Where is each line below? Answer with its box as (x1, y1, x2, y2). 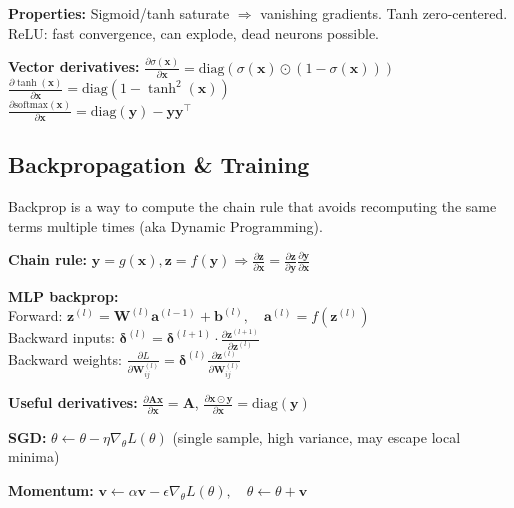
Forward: (8, 305, 63, 326)
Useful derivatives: (8, 392, 138, 413)
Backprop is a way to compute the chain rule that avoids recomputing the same (8, 196, 497, 217)
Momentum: (8, 479, 94, 500)
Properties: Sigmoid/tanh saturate (8, 3, 230, 23)
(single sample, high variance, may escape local (172, 426, 461, 447)
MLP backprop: (8, 285, 119, 306)
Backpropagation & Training (8, 149, 310, 180)
